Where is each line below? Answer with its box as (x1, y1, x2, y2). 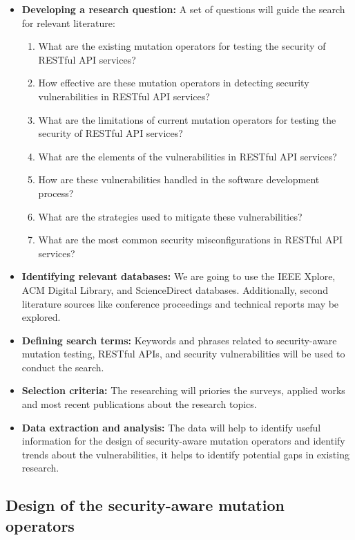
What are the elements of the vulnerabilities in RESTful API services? (38, 149, 337, 163)
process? (38, 185, 74, 200)
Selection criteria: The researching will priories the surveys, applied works (21, 383, 345, 398)
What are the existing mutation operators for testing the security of (38, 39, 326, 53)
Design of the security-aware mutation (6, 494, 285, 516)
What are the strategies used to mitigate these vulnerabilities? (38, 209, 303, 223)
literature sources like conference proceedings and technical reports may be (21, 296, 339, 310)
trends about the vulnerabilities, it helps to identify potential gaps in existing (21, 447, 349, 461)
